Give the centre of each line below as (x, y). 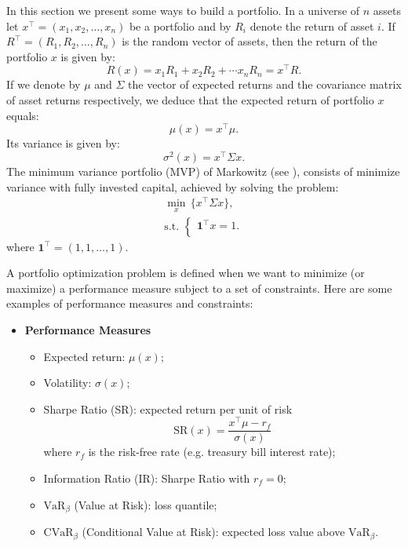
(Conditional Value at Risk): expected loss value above (213, 532)
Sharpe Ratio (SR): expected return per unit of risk (168, 408)
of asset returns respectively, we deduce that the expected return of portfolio (190, 100)
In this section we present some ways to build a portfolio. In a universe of (183, 10)
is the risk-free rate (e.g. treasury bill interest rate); (212, 452)
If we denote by (44, 84)
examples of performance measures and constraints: (130, 303)
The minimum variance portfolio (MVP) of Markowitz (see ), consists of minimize (203, 171)
